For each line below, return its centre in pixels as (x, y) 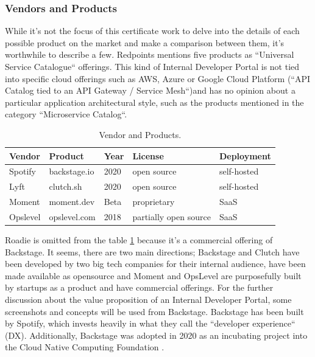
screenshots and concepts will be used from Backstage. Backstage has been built (154, 311)
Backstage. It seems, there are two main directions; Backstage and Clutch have (152, 251)
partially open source (172, 216)
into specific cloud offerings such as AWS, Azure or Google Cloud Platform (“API (158, 78)
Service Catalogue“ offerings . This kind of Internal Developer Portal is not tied (152, 66)
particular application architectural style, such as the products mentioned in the (154, 102)
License (148, 155)
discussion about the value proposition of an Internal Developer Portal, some (148, 299)
